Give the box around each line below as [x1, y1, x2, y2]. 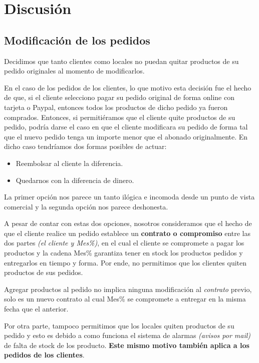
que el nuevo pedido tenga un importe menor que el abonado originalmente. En [4, 131, 248, 141]
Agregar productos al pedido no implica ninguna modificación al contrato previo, [4, 283, 252, 294]
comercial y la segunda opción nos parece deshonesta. [4, 201, 168, 211]
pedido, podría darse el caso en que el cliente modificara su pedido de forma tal [4, 121, 248, 132]
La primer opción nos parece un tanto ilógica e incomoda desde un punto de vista [4, 191, 255, 202]
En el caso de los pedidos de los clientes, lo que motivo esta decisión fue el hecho [4, 82, 251, 92]
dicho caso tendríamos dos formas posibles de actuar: [4, 141, 167, 151]
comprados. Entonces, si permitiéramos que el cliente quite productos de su [4, 111, 235, 122]
